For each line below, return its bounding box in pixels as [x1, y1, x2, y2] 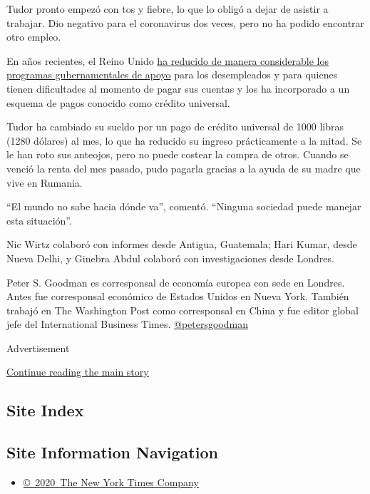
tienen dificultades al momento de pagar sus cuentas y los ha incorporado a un [6, 81, 350, 96]
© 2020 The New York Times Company [23, 475, 199, 490]
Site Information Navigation [6, 441, 218, 463]
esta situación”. [6, 212, 72, 227]
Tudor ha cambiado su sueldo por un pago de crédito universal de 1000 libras [6, 119, 344, 134]
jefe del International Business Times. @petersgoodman [6, 317, 248, 331]
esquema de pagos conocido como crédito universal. [6, 95, 230, 110]
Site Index [6, 399, 84, 421]
